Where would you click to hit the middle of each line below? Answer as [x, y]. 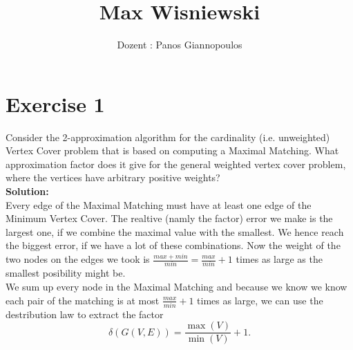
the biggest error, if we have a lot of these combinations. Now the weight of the [173, 245]
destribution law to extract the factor [85, 314]
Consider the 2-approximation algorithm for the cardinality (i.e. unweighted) [168, 137]
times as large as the [279, 259]
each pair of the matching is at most [83, 300]
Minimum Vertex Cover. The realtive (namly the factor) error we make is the [169, 218]
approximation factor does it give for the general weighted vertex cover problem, [176, 164]
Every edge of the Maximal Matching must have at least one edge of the [159, 204]
